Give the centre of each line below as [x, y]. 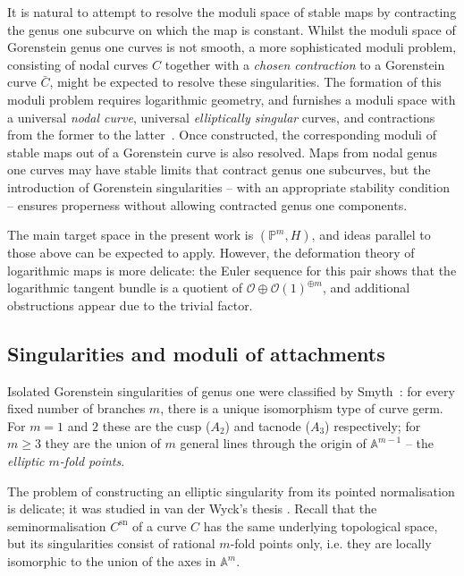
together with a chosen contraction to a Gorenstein [305, 64]
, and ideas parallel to [371, 235]
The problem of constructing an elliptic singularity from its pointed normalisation [231, 491]
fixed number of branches [76, 408]
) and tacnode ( [267, 425]
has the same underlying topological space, [321, 525]
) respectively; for [373, 425]
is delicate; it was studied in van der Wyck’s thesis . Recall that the [192, 508]
